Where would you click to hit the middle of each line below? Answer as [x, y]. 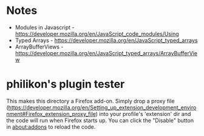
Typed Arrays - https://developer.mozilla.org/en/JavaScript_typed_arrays [106, 40]
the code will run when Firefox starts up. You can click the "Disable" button [100, 120]
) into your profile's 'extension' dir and [143, 114]
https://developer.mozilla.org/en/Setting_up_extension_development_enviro [102, 107]
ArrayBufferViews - [39, 47]
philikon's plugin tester [66, 84]
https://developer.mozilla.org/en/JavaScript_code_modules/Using [97, 33]
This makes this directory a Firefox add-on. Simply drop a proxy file [90, 101]
